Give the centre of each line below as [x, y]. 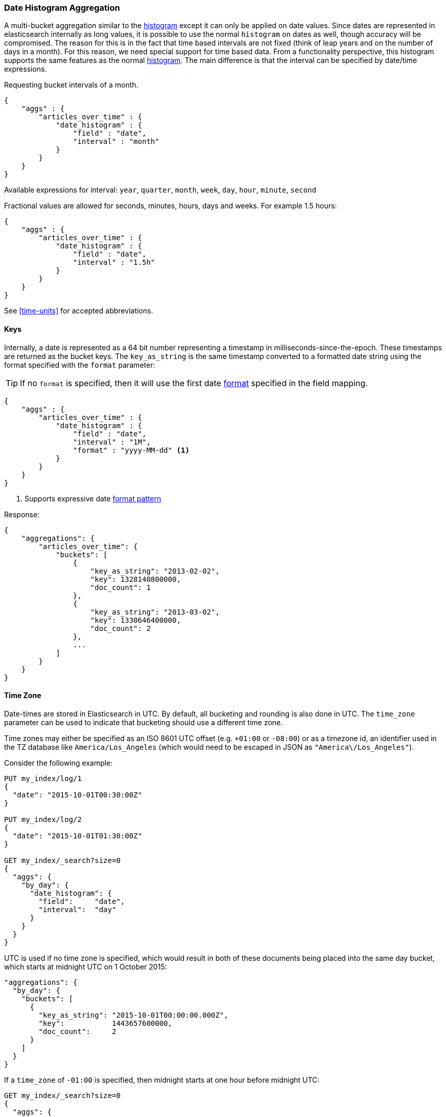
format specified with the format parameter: [80, 365]
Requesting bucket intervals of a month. [71, 85]
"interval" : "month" [116, 142]
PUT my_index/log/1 [43, 778]
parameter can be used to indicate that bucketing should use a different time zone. [143, 722]
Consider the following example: [59, 763]
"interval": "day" [77, 909]
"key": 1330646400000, [136, 620]
